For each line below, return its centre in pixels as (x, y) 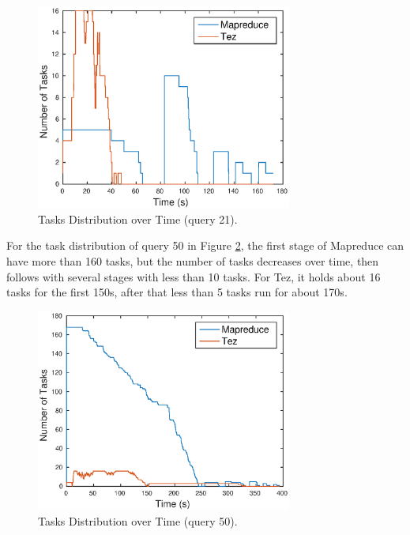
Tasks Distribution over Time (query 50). (138, 520)
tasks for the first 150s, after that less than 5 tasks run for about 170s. (177, 292)
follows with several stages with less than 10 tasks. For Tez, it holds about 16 (194, 276)
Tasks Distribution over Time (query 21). (138, 219)
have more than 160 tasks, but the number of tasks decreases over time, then (193, 261)
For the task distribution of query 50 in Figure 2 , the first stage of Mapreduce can (205, 245)
